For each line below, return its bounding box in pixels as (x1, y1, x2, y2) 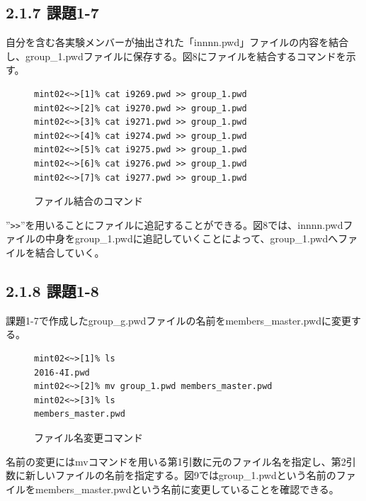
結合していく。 (35, 244, 105, 259)
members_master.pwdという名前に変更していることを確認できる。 (35, 481, 339, 496)
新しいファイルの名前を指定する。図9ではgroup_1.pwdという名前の (25, 468, 336, 483)
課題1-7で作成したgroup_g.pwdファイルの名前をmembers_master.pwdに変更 (6, 313, 351, 327)
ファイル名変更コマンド (34, 429, 143, 444)
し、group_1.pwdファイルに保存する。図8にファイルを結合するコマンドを (6, 48, 346, 63)
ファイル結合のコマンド (34, 193, 143, 208)
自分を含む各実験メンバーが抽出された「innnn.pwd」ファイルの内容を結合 (6, 35, 349, 50)
